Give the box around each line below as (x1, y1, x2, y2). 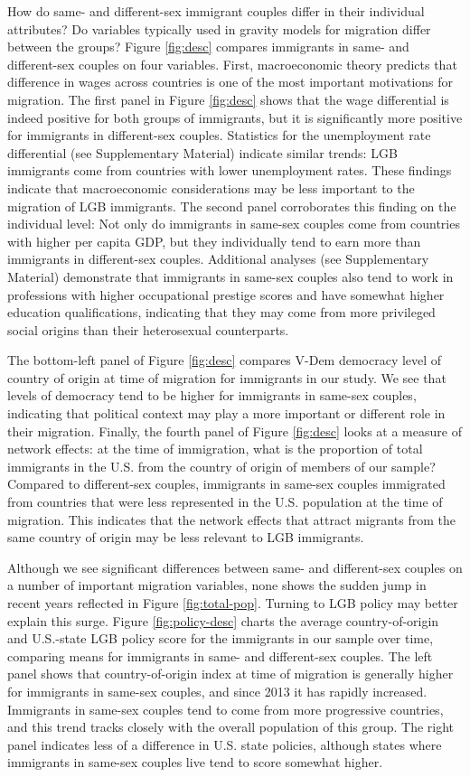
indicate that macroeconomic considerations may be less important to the (7, 178, 415, 197)
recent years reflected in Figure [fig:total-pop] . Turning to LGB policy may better (7, 594, 458, 612)
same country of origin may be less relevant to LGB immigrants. (7, 528, 364, 547)
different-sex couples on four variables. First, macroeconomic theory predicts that (7, 54, 457, 73)
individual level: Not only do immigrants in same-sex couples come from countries (7, 214, 460, 233)
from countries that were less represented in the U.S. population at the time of (7, 492, 443, 511)
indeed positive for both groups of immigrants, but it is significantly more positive (7, 108, 463, 126)
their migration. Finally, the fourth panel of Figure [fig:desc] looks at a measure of (7, 421, 462, 440)
